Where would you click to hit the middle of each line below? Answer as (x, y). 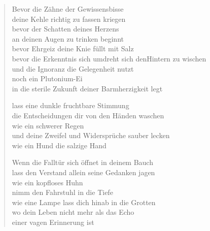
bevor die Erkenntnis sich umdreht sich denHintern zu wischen (109, 58)
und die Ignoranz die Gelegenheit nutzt (73, 68)
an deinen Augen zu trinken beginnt (68, 38)
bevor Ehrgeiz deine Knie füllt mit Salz (73, 48)
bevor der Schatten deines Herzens (65, 29)
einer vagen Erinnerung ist (53, 222)
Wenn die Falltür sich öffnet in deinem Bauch (82, 162)
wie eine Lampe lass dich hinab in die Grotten (84, 202)
